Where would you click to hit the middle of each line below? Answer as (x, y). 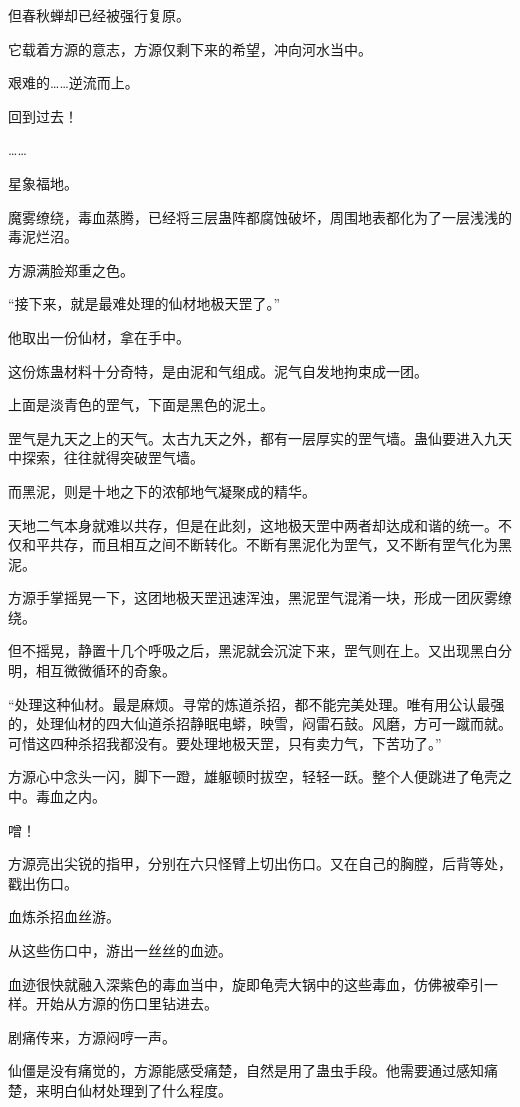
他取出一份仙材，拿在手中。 (99, 336)
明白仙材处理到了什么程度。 (140, 1089)
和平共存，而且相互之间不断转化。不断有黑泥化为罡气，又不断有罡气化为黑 (266, 544)
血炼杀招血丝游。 (64, 916)
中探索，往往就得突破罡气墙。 (106, 457)
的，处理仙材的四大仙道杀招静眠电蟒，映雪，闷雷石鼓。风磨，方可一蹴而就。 (260, 723)
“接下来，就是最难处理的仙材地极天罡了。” (144, 303)
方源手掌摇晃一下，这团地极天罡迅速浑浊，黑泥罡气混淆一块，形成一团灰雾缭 (260, 597)
